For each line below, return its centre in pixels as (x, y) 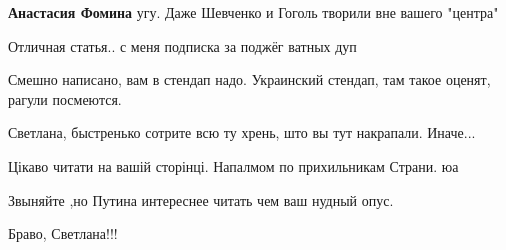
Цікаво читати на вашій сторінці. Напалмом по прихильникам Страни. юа (233, 165)
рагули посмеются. (65, 98)
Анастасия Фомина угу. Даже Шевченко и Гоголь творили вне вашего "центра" (253, 12)
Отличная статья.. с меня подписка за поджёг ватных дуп (182, 45)
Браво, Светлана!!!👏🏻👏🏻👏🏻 (75, 233)
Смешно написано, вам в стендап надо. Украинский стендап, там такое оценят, (249, 79)
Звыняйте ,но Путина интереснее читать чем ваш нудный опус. (201, 199)
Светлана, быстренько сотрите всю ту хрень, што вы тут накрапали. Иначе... (242, 132)
